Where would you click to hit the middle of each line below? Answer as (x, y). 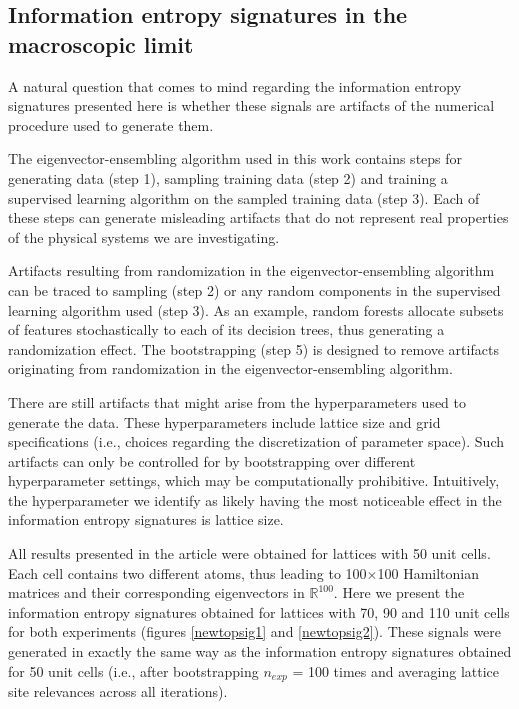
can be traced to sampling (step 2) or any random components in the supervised (254, 289)
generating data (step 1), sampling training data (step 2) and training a (228, 177)
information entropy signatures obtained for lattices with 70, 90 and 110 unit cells (259, 611)
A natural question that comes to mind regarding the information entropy (235, 85)
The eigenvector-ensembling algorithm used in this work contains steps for (235, 158)
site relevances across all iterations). (118, 691)
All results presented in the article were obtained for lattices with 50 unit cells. (249, 553)
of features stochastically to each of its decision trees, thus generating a (226, 329)
